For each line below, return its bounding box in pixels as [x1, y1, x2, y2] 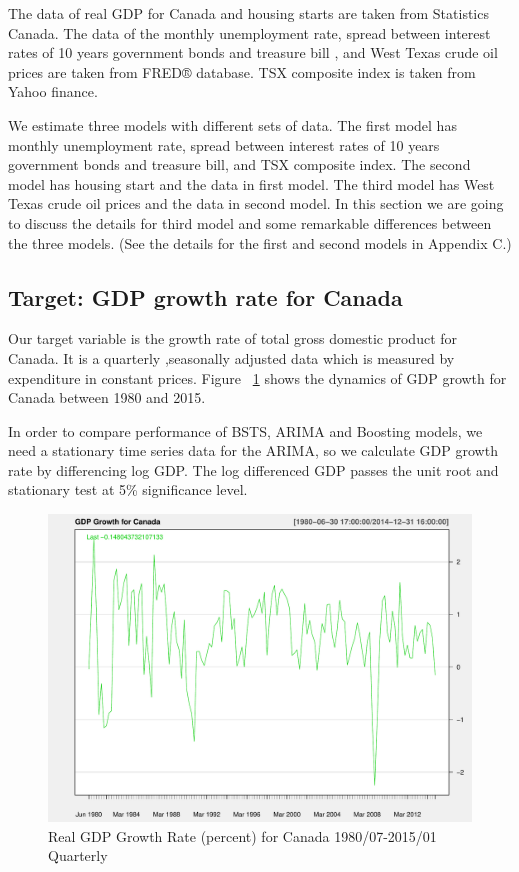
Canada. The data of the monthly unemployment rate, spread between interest [8, 22, 491, 43]
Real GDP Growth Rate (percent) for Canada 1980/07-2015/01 [48, 825, 437, 846]
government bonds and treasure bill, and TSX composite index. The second [8, 154, 471, 175]
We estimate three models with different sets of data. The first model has [8, 114, 457, 135]
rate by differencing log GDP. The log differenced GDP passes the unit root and [8, 459, 499, 480]
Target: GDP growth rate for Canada [8, 281, 403, 312]
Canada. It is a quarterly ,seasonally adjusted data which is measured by [8, 347, 455, 368]
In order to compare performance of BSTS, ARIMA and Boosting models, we [8, 420, 483, 441]
